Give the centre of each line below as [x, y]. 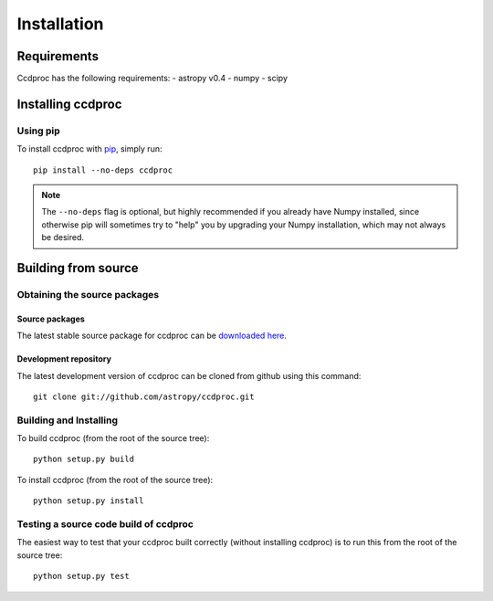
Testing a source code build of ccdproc [105, 524]
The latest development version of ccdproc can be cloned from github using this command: [189, 375]
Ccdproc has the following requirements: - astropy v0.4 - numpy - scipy [152, 79]
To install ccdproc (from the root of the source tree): [115, 480]
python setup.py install [89, 501]
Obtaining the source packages [88, 294]
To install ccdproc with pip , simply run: [89, 149]
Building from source [78, 268]
